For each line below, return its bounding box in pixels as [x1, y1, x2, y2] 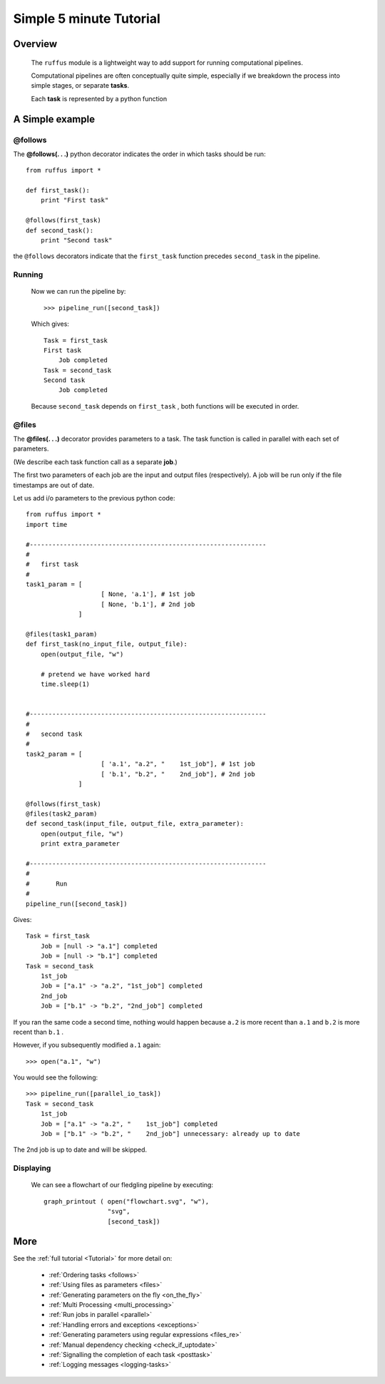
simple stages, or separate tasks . [31, 81, 130, 90]
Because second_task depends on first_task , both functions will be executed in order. [31, 401, 299, 410]
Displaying [13, 1163, 51, 1173]
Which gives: [31, 319, 69, 328]
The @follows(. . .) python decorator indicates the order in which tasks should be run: [13, 150, 267, 158]
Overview [13, 38, 58, 50]
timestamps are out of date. [13, 481, 95, 489]
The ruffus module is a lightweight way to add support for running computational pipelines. [31, 58, 303, 67]
